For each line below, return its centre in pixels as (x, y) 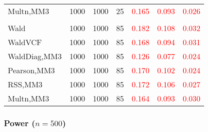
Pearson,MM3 (31, 70)
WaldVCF (25, 42)
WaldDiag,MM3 (35, 56)
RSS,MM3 (25, 84)
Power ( (20, 123)
